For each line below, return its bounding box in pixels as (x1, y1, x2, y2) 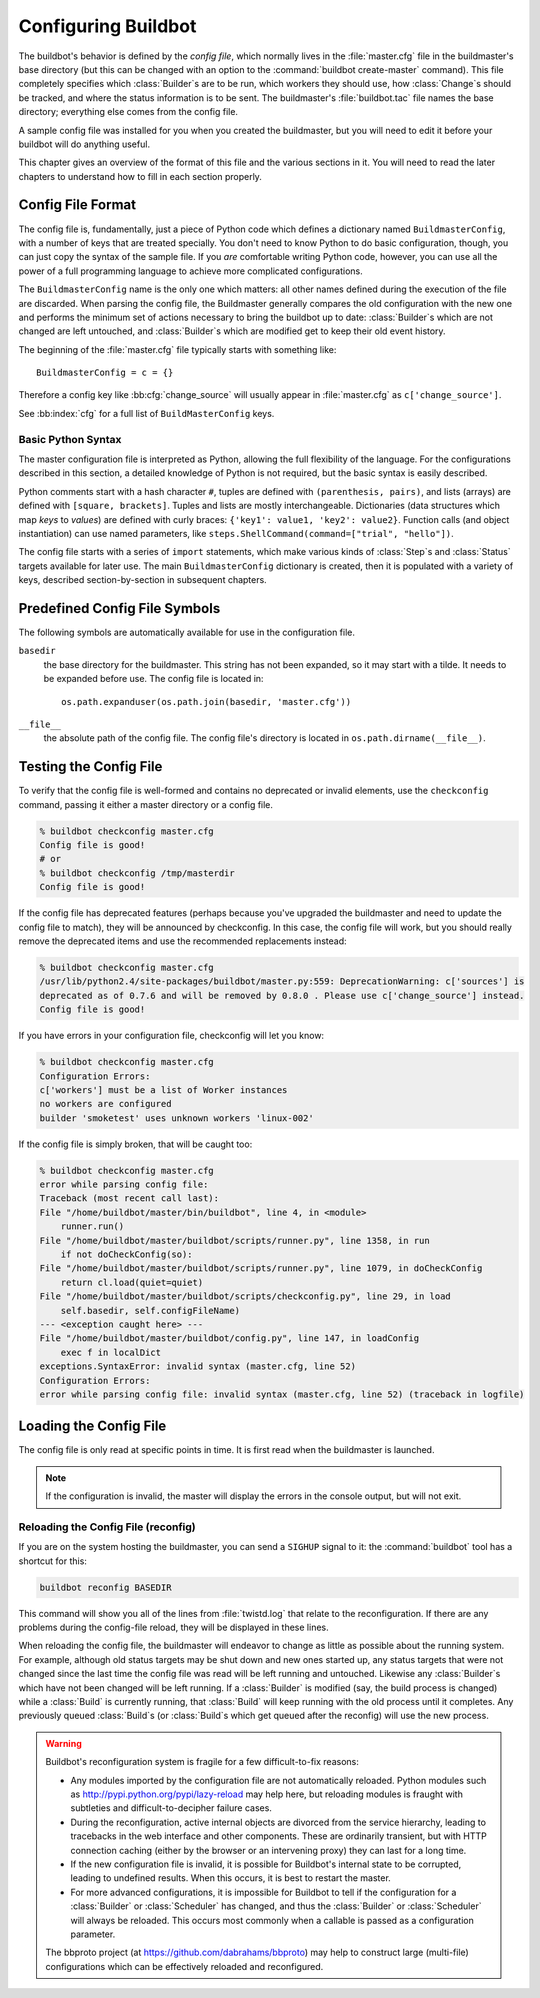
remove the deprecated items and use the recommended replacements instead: (18, 935, 347, 947)
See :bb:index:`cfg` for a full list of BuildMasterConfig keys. (18, 407, 275, 419)
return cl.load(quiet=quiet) (60, 1276, 204, 1288)
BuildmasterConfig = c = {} (36, 367, 174, 379)
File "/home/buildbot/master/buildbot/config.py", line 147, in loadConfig (39, 1333, 420, 1344)
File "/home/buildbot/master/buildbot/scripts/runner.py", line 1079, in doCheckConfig (39, 1263, 483, 1274)
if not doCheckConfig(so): (60, 1249, 194, 1260)
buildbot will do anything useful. (18, 138, 150, 150)
